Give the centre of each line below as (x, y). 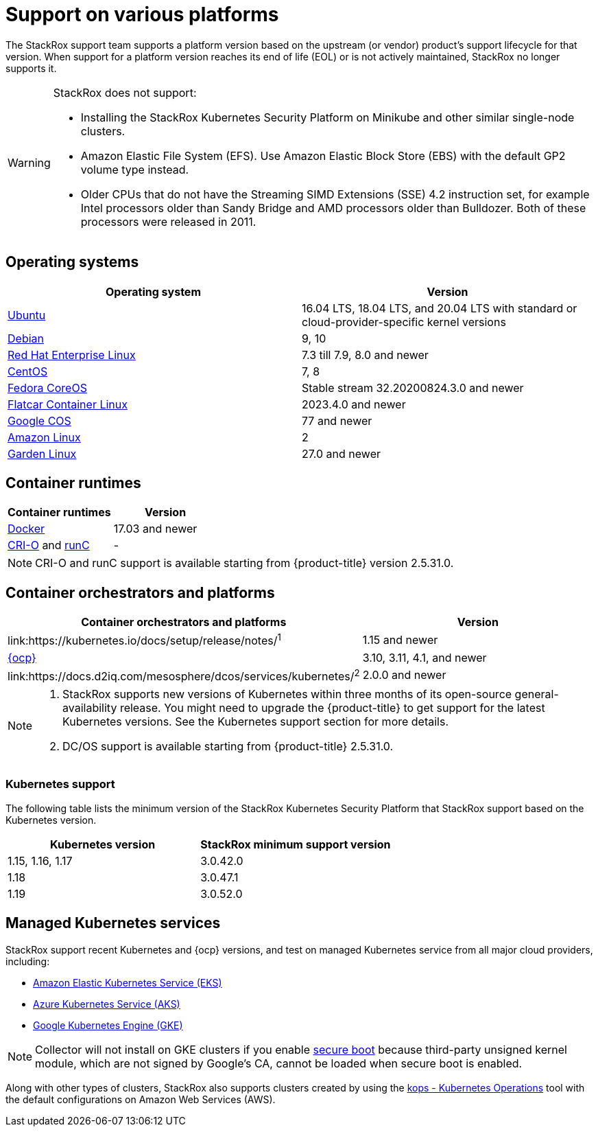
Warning (29, 162)
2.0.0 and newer (404, 675)
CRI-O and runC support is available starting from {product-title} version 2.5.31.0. (244, 563)
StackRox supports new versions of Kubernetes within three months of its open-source (287, 694)
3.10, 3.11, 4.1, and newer (424, 657)
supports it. (31, 68)
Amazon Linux (44, 437)
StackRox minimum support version (296, 844)
